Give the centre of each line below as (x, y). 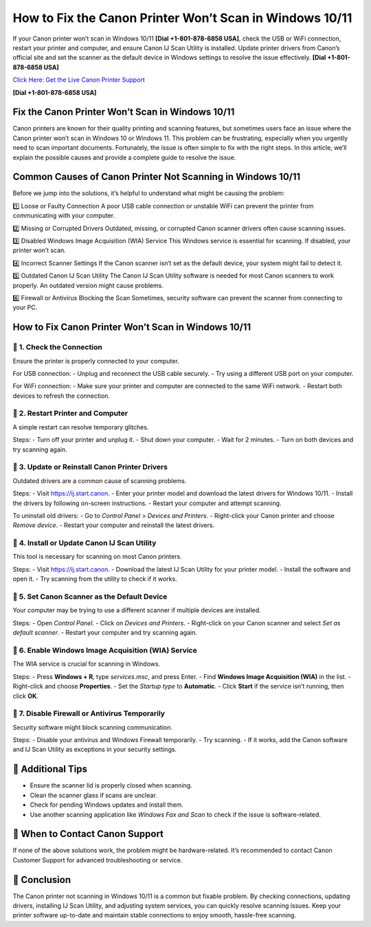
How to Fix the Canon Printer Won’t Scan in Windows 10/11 (182, 18)
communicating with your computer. (64, 216)
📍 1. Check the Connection (57, 347)
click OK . (26, 696)
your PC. (25, 308)
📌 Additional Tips (50, 769)
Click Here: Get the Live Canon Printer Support (79, 80)
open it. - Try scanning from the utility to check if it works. (95, 579)
